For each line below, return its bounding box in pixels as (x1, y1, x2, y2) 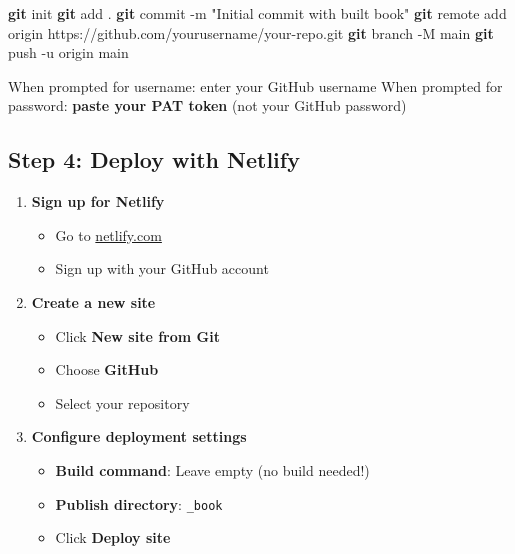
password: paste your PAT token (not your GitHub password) (8, 95, 407, 116)
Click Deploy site (55, 527, 171, 548)
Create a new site (31, 291, 156, 312)
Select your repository (55, 392, 190, 413)
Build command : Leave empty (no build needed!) (55, 459, 370, 480)
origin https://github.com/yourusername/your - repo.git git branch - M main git (8, 22, 494, 43)
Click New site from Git (55, 325, 220, 346)
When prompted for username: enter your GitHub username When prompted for (8, 75, 503, 96)
